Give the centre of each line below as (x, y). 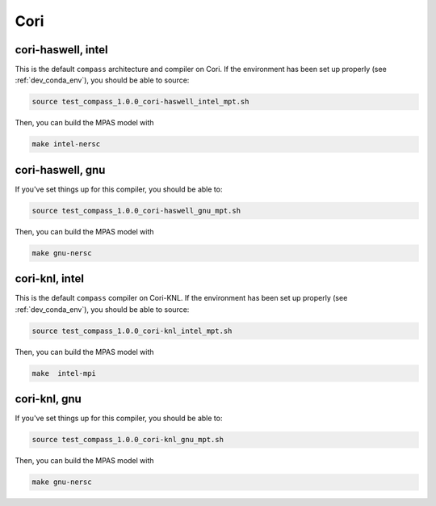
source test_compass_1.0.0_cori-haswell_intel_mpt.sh (140, 102)
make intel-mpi (64, 373)
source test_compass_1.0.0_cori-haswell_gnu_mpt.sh (136, 211)
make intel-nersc (66, 144)
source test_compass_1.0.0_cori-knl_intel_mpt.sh (132, 331)
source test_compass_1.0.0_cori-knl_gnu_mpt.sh (128, 440)
